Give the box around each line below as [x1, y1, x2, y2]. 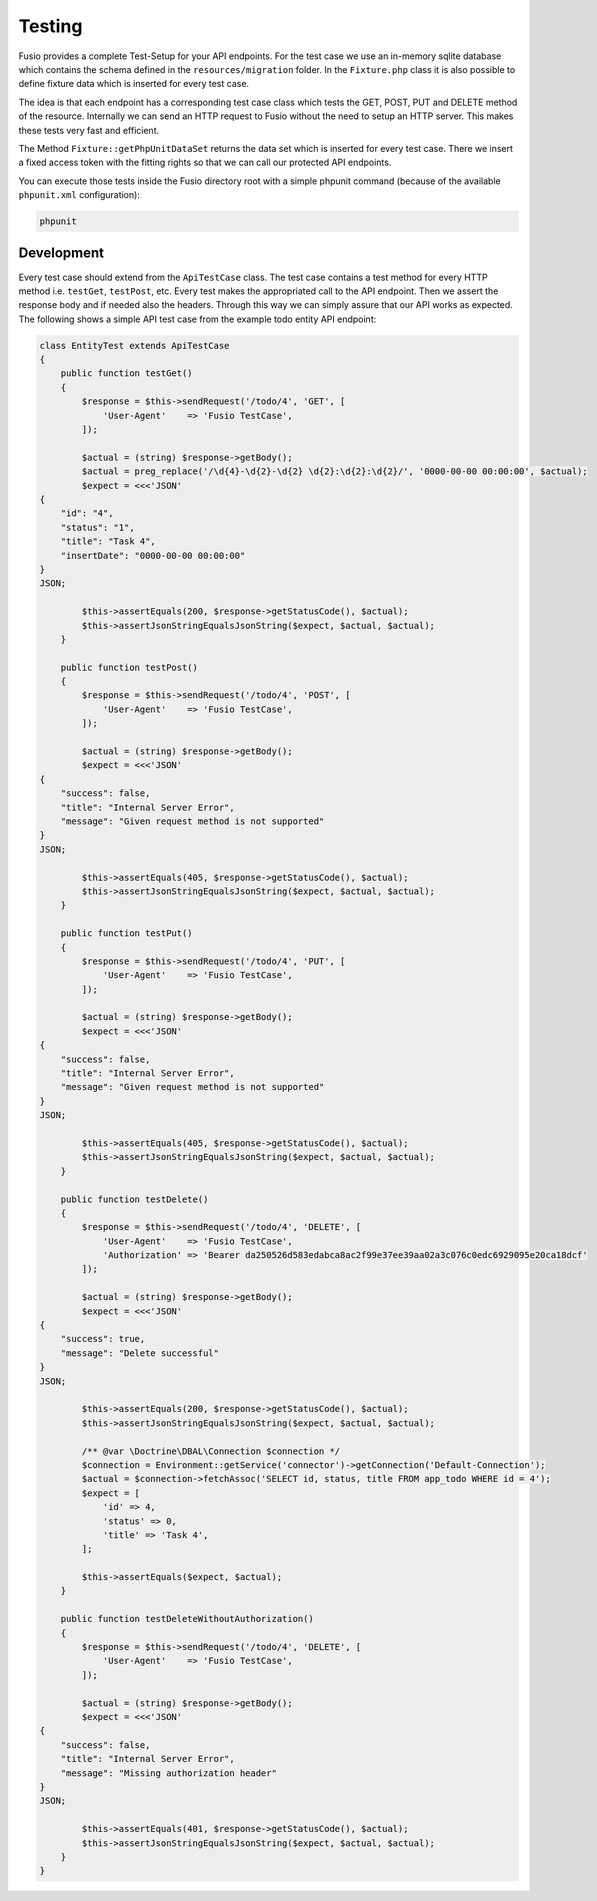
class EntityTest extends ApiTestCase [39, 340, 230, 351]
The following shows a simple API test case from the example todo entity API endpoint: [18, 313, 377, 325]
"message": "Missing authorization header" [60, 1767, 277, 1779]
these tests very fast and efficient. [18, 124, 160, 136]
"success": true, [60, 1333, 146, 1345]
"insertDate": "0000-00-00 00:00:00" [60, 550, 246, 561]
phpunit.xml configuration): [18, 189, 140, 201]
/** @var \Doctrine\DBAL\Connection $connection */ [81, 1445, 341, 1457]
